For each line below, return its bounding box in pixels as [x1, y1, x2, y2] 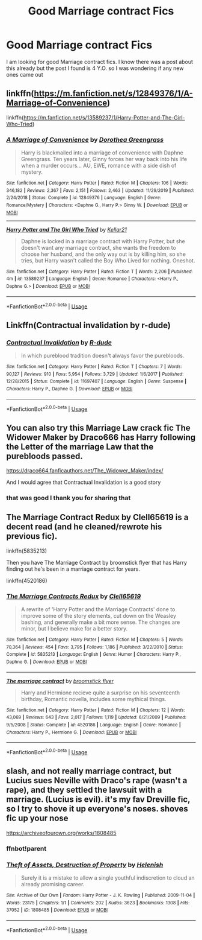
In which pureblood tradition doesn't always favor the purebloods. [20, 352, 185, 359]
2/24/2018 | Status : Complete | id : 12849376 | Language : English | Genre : [6, 195, 161, 201]
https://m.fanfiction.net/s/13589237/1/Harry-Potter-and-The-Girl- [23, 113, 185, 121]
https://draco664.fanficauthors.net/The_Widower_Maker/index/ [6, 467, 164, 474]
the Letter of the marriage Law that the [6, 442, 154, 452]
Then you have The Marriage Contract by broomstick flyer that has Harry [6, 559, 188, 566]
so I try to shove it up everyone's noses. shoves [6, 804, 188, 814]
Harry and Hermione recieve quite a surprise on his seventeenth [20, 689, 180, 696]
